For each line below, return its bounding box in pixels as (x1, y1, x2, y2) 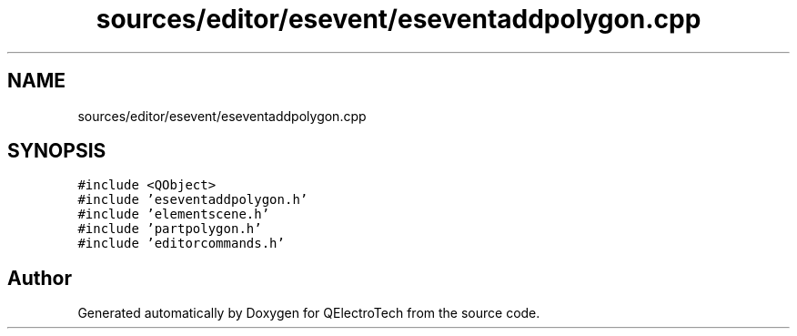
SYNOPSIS (7, 139, 106, 163)
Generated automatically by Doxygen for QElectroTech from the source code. (77, 305, 540, 321)
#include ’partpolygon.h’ (77, 221, 262, 237)
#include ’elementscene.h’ (77, 207, 270, 222)
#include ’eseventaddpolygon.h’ (77, 192, 308, 208)
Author (7, 266, 72, 290)
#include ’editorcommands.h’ (77, 236, 285, 251)
